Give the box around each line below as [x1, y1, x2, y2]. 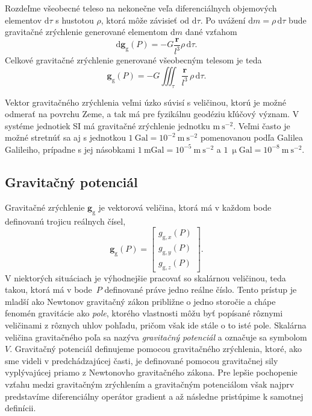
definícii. [5, 402, 36, 414]
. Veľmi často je [233, 119, 290, 132]
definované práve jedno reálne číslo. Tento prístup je [104, 283, 297, 296]
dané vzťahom [185, 25, 237, 38]
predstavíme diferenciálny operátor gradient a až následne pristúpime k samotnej [5, 389, 304, 402]
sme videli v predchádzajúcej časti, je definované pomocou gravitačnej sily [5, 354, 278, 366]
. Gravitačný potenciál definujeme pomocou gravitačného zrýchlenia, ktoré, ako [10, 342, 302, 355]
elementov [5, 13, 42, 26]
